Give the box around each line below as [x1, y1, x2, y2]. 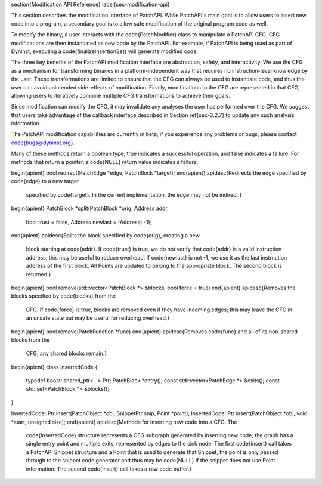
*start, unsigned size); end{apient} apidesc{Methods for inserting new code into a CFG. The [11, 418, 238, 425]
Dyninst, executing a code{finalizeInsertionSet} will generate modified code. [11, 48, 199, 55]
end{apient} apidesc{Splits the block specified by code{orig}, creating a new [11, 231, 200, 239]
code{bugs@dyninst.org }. [11, 139, 75, 146]
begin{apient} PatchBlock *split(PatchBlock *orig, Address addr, [11, 205, 169, 212]
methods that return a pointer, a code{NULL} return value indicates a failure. [11, 158, 199, 165]
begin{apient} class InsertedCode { [11, 363, 98, 370]
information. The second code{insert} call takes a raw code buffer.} [26, 465, 192, 472]
